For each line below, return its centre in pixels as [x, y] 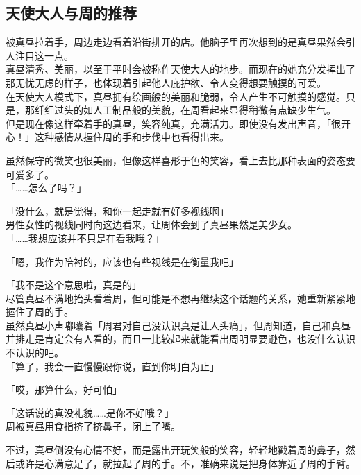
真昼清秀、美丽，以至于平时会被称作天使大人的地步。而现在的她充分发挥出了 [180, 69]
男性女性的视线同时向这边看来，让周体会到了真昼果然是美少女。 [151, 224]
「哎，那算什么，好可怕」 [64, 389]
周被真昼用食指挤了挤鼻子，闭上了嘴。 [93, 426]
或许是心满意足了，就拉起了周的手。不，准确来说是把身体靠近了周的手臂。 [185, 463]
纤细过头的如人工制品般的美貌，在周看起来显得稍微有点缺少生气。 [185, 110]
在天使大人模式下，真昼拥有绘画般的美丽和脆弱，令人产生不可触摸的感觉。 [176, 96]
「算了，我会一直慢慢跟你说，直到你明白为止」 [112, 366]
